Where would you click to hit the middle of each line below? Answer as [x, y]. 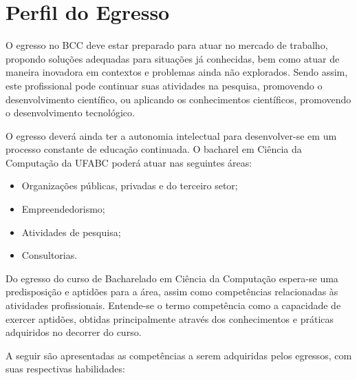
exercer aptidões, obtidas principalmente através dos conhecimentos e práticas [170, 318]
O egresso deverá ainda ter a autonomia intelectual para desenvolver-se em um [171, 135]
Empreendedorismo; [63, 209]
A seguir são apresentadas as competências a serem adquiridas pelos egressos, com [179, 355]
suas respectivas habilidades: [65, 369]
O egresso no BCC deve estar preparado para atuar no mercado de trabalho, [167, 45]
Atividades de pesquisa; [71, 232]
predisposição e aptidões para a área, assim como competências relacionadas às [172, 292]
